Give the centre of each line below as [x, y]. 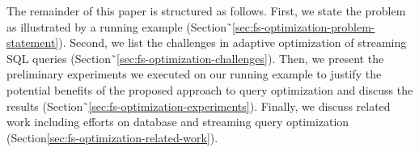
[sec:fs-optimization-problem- [304, 26]
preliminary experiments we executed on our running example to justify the [194, 74]
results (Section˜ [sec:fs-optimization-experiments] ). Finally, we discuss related [199, 106]
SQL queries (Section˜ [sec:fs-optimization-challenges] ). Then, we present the [195, 58]
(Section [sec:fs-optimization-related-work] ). [112, 137]
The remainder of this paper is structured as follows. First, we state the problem [206, 11]
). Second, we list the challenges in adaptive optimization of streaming [233, 42]
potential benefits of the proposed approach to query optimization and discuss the [210, 89]
